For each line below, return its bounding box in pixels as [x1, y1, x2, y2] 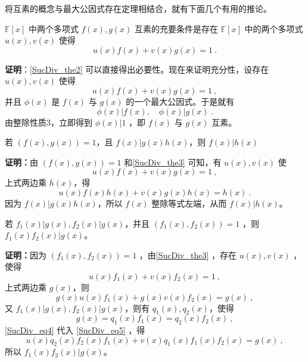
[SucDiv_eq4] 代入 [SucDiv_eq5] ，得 [5, 324, 145, 336]
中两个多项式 [28, 22, 79, 35]
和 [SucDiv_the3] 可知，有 [124, 155, 222, 168]
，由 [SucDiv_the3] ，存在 [139, 248, 237, 261]
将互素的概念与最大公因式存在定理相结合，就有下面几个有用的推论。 [5, 2, 272, 14]
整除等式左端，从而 [151, 196, 227, 209]
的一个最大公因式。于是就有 [126, 95, 235, 107]
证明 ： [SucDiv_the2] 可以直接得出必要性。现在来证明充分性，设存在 [5, 63, 269, 75]
